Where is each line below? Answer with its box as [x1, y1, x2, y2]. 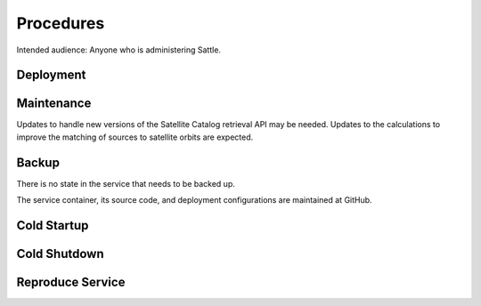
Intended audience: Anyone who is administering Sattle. [16, 44, 222, 55]
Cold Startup [16, 218, 89, 233]
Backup [16, 155, 60, 170]
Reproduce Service [16, 275, 126, 289]
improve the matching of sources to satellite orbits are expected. [16, 132, 254, 142]
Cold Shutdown [16, 246, 104, 262]
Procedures [16, 13, 105, 33]
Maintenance [16, 96, 92, 111]
